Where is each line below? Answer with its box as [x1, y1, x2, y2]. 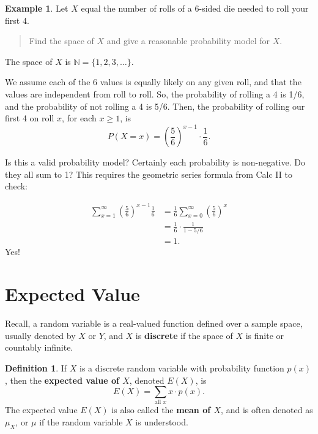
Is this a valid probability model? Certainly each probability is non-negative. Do [5, 156, 305, 169]
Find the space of [29, 34, 94, 47]
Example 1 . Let [5, 2, 68, 14]
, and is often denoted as [221, 403, 313, 416]
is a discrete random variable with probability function [79, 361, 284, 374]
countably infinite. [5, 341, 73, 354]
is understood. [135, 416, 188, 428]
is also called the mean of [111, 403, 211, 416]
